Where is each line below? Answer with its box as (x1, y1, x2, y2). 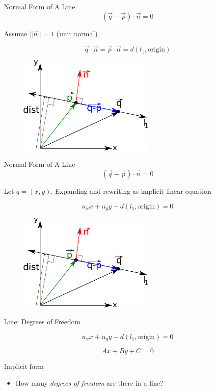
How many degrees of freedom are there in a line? (15, 377, 163, 388)
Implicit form (4, 361, 44, 371)
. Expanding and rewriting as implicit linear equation (51, 185, 211, 196)
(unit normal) (56, 28, 98, 38)
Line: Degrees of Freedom (4, 316, 81, 327)
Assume (4, 28, 27, 38)
